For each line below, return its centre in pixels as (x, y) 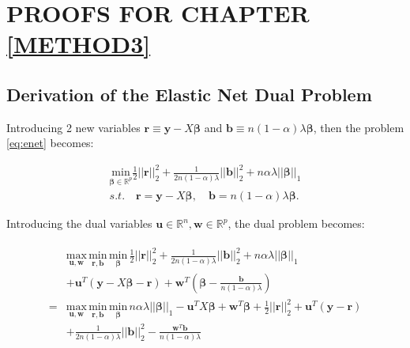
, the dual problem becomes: (296, 223)
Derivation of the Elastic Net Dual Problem (189, 94)
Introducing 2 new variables (73, 127)
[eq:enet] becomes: (50, 143)
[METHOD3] (79, 44)
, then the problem (359, 127)
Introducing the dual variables (79, 223)
